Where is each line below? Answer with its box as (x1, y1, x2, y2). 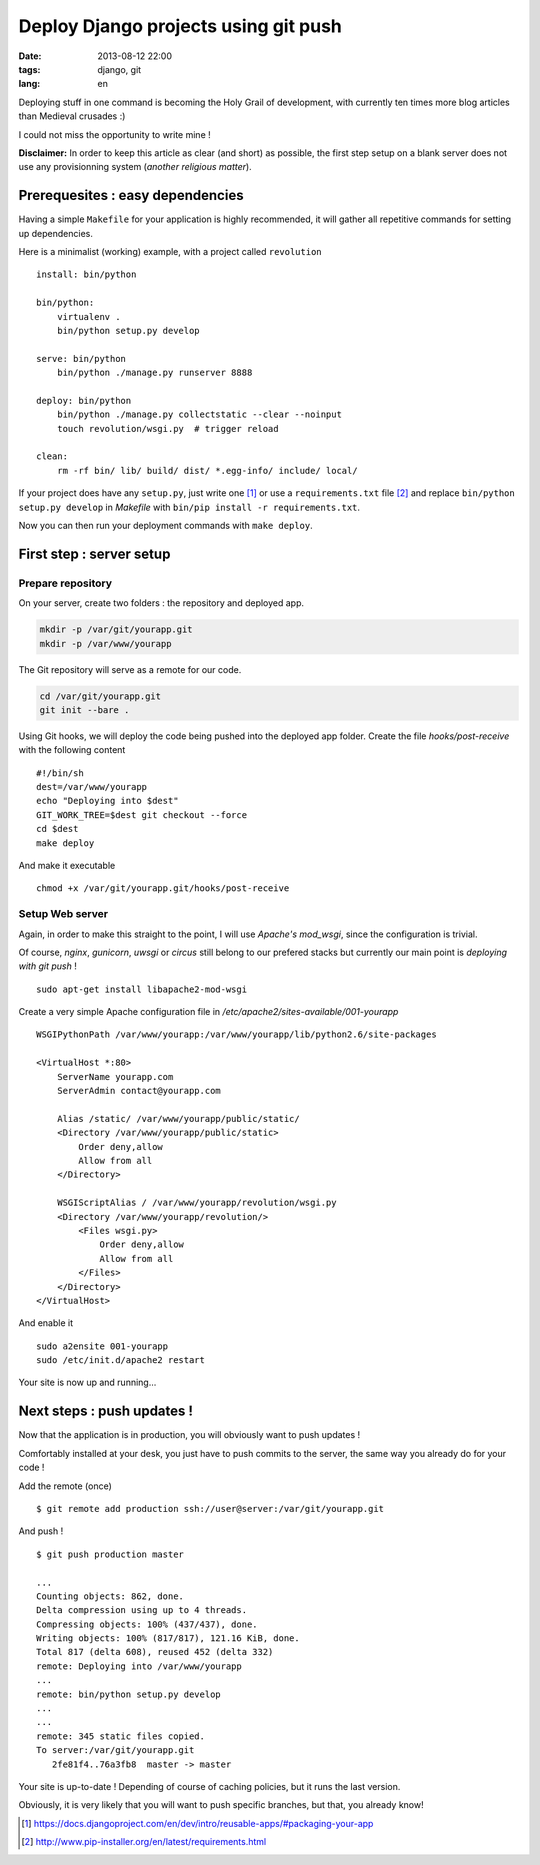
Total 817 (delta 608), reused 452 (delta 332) (36, 1646, 274, 1658)
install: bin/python (36, 269, 137, 280)
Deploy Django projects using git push (18, 15, 342, 37)
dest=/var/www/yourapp (36, 781, 148, 793)
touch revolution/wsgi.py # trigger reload (56, 423, 279, 434)
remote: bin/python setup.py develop (36, 1688, 222, 1700)
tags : (18, 63, 41, 75)
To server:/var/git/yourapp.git (36, 1745, 195, 1756)
